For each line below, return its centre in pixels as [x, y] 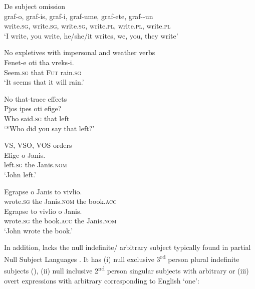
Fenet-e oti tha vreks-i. [39, 62]
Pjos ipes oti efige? [33, 108]
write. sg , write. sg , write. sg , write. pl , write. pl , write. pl [87, 26]
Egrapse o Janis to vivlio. [43, 191]
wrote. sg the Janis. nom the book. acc [60, 201]
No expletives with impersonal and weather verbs [80, 52]
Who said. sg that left [37, 118]
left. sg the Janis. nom [36, 165]
